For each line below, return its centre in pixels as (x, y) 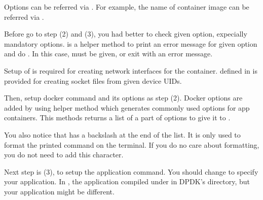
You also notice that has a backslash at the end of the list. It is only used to (122, 134)
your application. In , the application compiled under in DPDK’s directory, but (127, 181)
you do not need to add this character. (64, 155)
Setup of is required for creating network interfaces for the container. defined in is (131, 70)
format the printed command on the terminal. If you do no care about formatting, (132, 144)
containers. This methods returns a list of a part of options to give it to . (117, 118)
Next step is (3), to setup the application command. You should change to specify (131, 171)
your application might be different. (59, 191)
